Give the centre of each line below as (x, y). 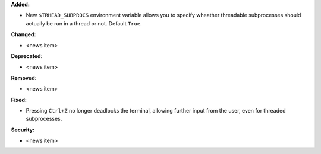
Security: (23, 130)
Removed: (24, 78)
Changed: (23, 34)
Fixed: (19, 100)
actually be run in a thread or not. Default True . (84, 23)
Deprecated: (27, 56)
